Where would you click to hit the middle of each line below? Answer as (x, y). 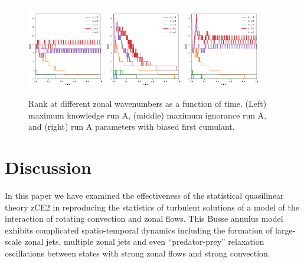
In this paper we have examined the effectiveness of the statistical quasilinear (144, 195)
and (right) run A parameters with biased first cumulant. (132, 126)
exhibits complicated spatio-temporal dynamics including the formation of (139, 230)
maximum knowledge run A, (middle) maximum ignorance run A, (148, 115)
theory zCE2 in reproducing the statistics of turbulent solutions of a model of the (152, 207)
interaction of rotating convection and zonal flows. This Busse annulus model (144, 218)
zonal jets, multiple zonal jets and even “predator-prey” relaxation (144, 241)
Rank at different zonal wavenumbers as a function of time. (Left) (148, 103)
